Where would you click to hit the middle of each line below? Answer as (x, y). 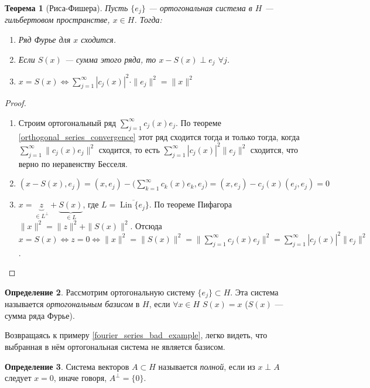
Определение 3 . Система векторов (67, 366)
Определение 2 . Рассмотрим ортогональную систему (100, 292)
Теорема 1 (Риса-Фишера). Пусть (66, 8)
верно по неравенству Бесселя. (73, 163)
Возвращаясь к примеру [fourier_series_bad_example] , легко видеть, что (136, 335)
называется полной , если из (207, 366)
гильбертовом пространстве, (57, 20)
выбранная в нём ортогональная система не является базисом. (115, 347)
